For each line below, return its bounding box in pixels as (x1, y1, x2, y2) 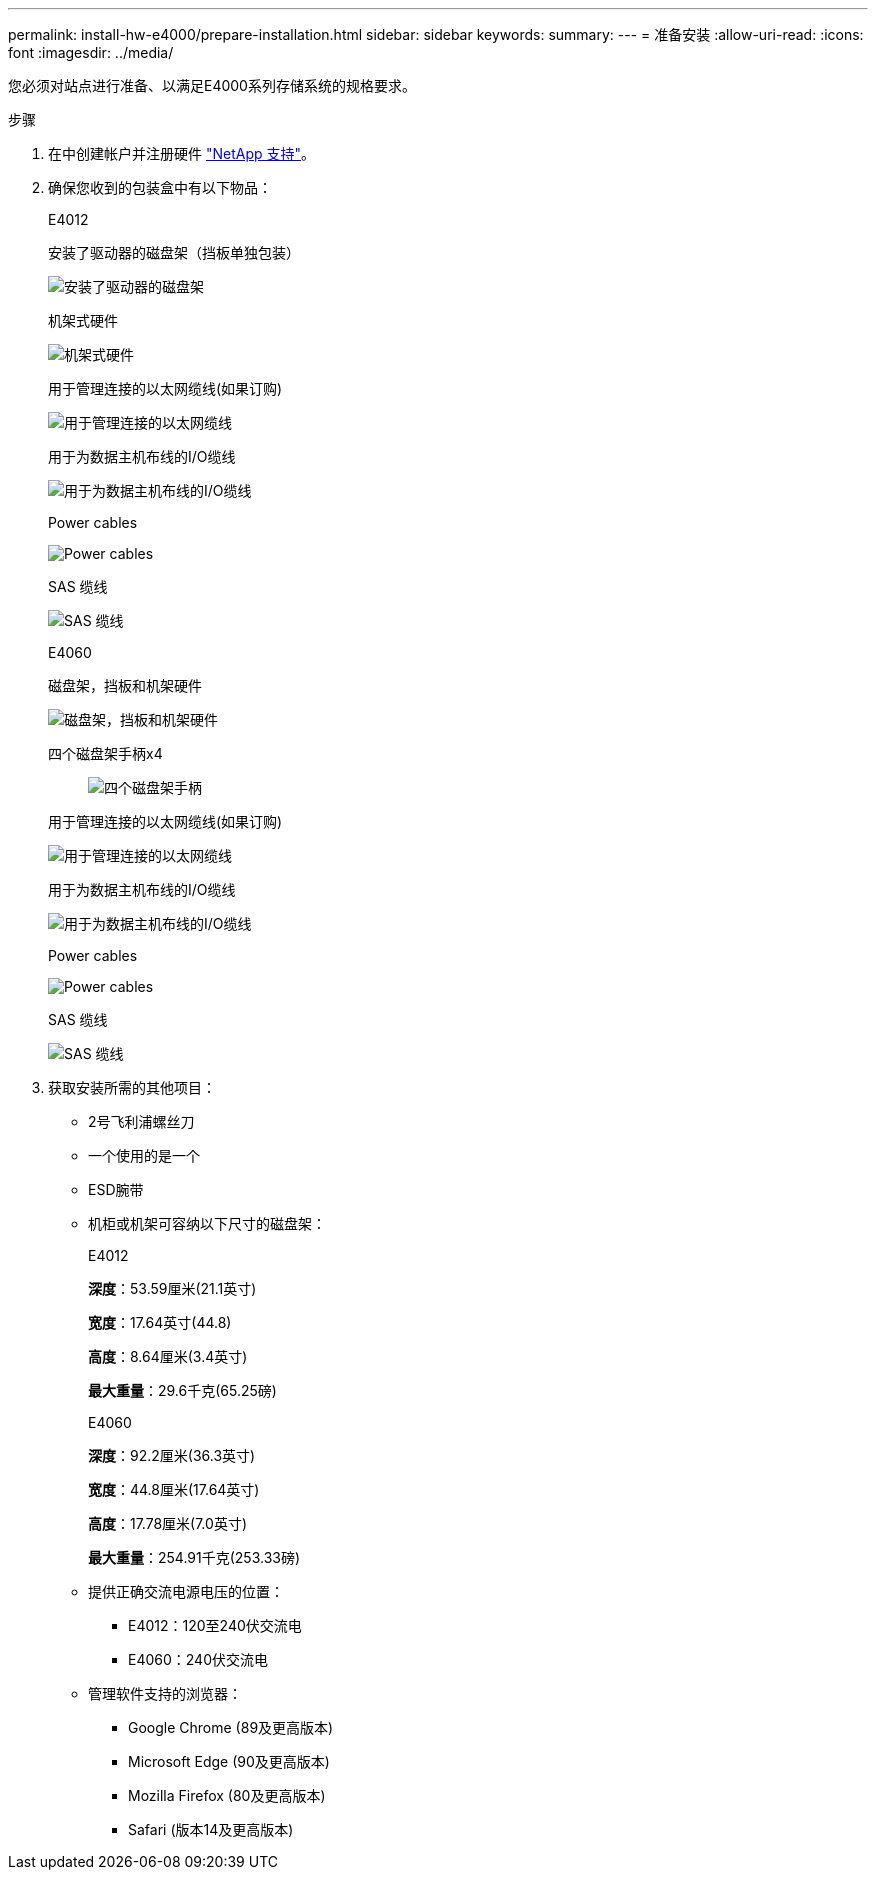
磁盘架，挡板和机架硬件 (48, 677, 202, 694)
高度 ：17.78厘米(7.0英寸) (88, 1515, 247, 1532)
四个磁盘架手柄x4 (48, 745, 163, 762)
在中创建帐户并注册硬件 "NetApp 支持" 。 (48, 145, 316, 162)
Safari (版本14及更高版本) (128, 1821, 294, 1838)
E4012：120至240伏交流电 (128, 1617, 302, 1634)
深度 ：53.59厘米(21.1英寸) (88, 1280, 257, 1297)
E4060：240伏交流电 (128, 1651, 268, 1668)
